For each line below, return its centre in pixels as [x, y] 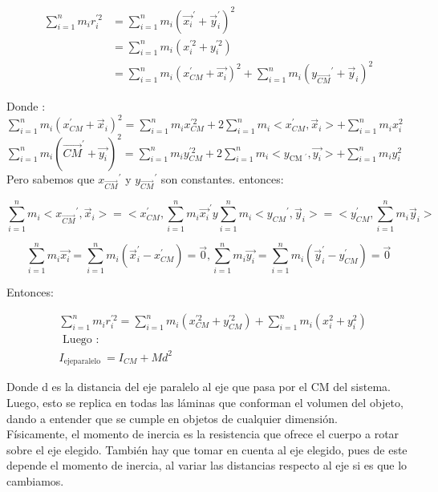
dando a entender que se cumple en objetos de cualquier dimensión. [172, 418]
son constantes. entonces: [222, 178]
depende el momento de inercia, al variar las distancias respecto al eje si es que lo [207, 465]
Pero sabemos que [51, 178]
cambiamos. [35, 480]
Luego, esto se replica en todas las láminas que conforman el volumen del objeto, [205, 402]
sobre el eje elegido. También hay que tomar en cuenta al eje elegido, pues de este [207, 449]
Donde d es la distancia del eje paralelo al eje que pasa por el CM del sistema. [199, 387]
